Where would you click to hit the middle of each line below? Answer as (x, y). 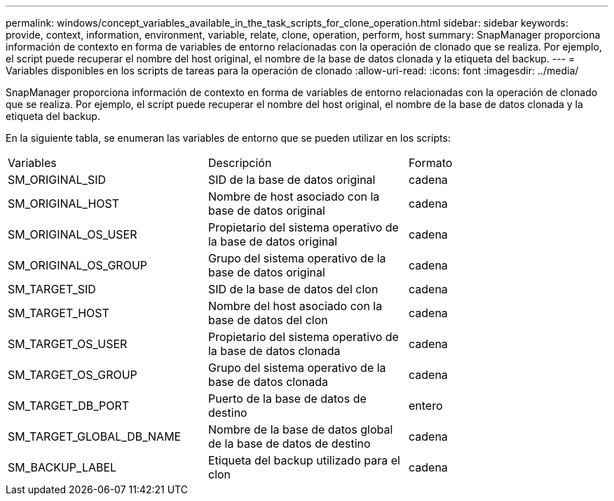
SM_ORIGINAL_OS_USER (73, 234)
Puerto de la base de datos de (287, 399)
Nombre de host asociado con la (294, 196)
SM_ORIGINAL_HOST (64, 203)
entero (425, 406)
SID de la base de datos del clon (293, 289)
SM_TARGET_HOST (59, 313)
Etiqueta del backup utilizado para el (304, 460)
